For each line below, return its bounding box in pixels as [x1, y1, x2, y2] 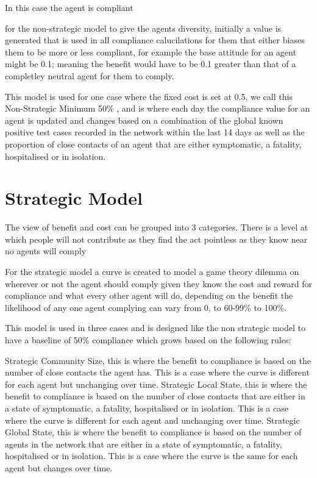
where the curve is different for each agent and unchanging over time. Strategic [5, 413, 300, 426]
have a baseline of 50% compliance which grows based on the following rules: [5, 334, 291, 346]
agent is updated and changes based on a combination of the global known [5, 113, 283, 126]
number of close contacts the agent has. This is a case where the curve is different [5, 366, 310, 379]
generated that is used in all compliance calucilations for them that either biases [5, 34, 305, 46]
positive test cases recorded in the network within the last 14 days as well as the [5, 126, 305, 138]
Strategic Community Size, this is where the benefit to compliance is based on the [5, 354, 312, 366]
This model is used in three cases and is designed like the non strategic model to [5, 321, 305, 334]
